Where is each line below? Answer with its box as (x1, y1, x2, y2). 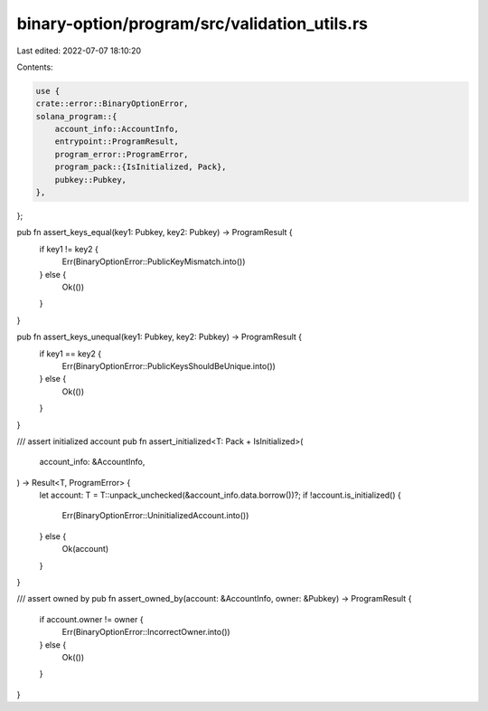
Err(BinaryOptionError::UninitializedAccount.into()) (61, 510, 249, 521)
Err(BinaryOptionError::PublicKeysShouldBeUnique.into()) (61, 360, 276, 371)
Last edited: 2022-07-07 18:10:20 (16, 45, 142, 56)
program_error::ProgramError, (54, 149, 189, 159)
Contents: (16, 62, 53, 72)
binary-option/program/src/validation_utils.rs (16, 14, 369, 33)
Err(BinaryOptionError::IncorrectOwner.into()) (61, 627, 230, 638)
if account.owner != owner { (39, 613, 144, 624)
